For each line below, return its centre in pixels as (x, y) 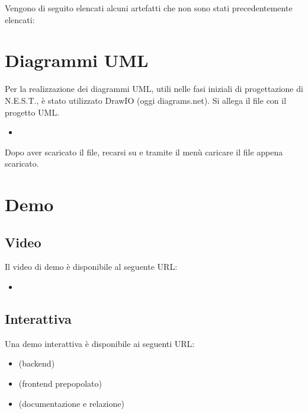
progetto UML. (32, 112)
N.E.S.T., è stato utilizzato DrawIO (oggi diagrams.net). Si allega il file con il (146, 100)
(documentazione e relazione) (71, 403)
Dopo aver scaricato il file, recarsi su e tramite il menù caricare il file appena (144, 152)
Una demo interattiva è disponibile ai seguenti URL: (100, 343)
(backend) (37, 363)
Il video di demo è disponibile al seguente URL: (91, 267)
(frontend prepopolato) (60, 383)
